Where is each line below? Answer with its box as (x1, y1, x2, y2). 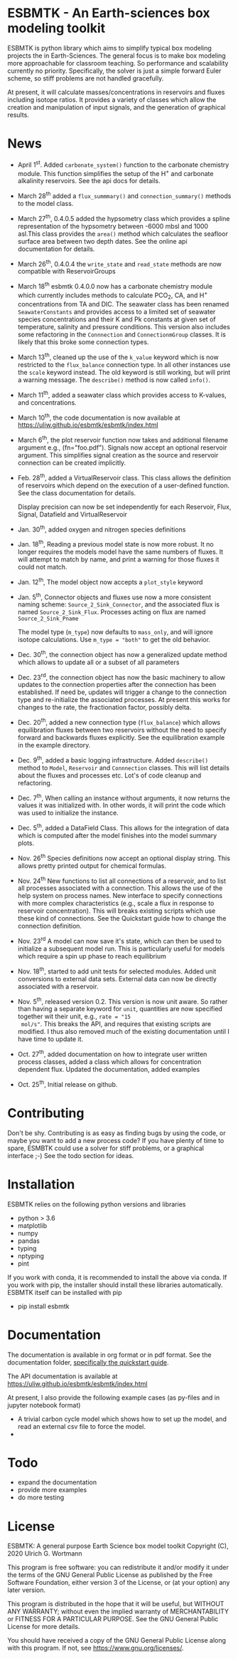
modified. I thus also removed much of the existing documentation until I (17, 1028, 229, 1036)
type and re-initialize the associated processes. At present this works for (17, 696, 231, 704)
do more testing (17, 1493, 65, 1502)
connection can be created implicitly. (17, 458, 126, 467)
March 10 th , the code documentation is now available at (17, 412, 180, 422)
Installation (7, 1176, 75, 1192)
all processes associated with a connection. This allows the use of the (17, 884, 223, 892)
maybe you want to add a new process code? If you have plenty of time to (7, 1136, 225, 1144)
